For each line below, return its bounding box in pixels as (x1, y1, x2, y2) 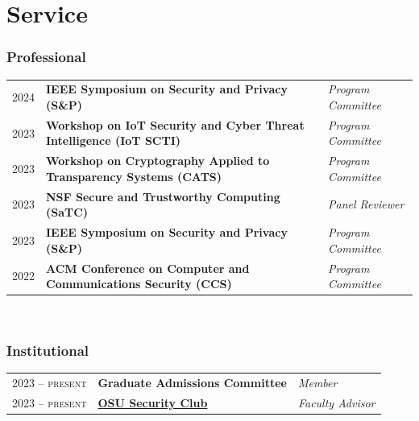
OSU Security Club (97, 394, 208, 411)
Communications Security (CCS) (46, 275, 232, 292)
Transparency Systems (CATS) (46, 167, 222, 184)
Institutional (6, 340, 89, 360)
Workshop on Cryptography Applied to (46, 152, 270, 169)
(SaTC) (46, 204, 89, 221)
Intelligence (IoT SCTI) (46, 132, 181, 149)
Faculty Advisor (297, 394, 375, 411)
